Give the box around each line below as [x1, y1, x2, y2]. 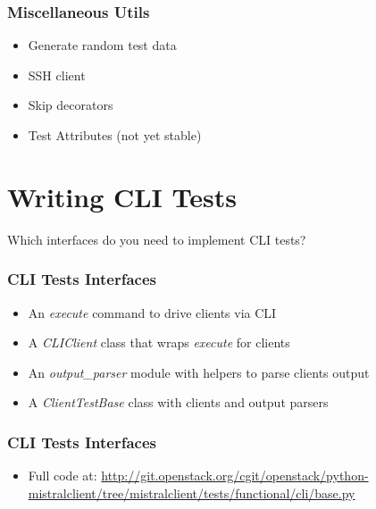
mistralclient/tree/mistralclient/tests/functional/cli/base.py [28, 483, 355, 502]
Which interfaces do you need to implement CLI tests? [7, 229, 306, 248]
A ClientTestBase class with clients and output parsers [28, 393, 329, 412]
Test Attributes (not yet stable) [28, 126, 202, 144]
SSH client [28, 65, 86, 84]
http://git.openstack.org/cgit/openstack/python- [101, 466, 369, 485]
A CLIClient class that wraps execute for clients [28, 333, 290, 352]
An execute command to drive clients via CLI [28, 303, 277, 321]
